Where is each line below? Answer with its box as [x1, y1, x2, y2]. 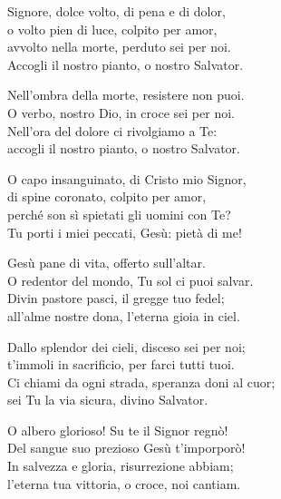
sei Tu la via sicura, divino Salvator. [7, 390, 208, 409]
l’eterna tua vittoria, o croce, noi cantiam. [7, 474, 241, 493]
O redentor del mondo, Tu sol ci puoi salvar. [7, 270, 254, 289]
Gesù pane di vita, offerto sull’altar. [7, 253, 206, 272]
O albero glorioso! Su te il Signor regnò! [7, 420, 228, 439]
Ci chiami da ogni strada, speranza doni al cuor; [7, 372, 276, 391]
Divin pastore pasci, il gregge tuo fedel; [7, 289, 225, 308]
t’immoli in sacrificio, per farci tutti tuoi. [7, 355, 235, 374]
